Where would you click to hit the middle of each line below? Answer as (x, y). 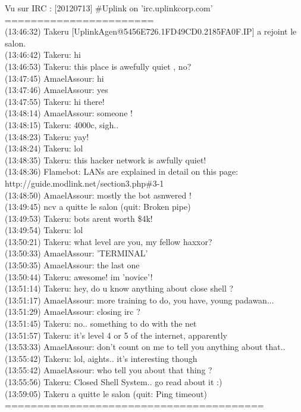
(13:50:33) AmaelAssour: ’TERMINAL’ (76, 253)
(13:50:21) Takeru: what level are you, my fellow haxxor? (109, 241)
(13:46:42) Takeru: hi (43, 55)
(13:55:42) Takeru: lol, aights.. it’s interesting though (101, 358)
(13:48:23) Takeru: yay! (47, 136)
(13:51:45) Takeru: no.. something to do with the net (101, 323)
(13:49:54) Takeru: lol (44, 230)
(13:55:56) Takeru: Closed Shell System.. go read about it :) (114, 382)
